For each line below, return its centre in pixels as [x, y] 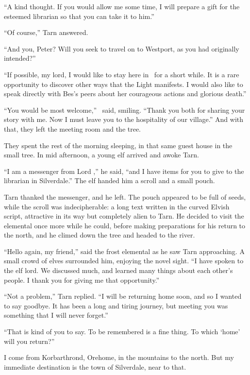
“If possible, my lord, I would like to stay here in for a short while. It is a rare [122, 74]
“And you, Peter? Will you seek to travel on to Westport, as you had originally [122, 48]
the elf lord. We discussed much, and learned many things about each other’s [118, 270]
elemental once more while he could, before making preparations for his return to [125, 225]
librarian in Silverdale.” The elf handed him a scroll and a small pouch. [109, 180]
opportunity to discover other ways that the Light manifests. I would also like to [124, 84]
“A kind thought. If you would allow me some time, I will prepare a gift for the [122, 6]
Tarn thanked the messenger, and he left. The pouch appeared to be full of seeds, [125, 196]
